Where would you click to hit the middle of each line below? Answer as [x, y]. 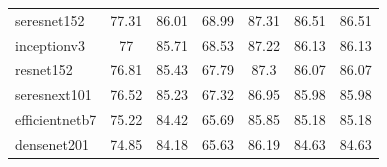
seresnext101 [53, 94]
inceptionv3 [50, 44]
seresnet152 [50, 19]
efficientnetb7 [56, 119]
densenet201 [52, 143]
